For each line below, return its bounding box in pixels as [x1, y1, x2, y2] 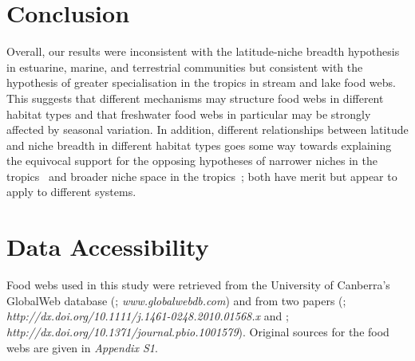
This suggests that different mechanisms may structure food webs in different [6, 89, 384, 106]
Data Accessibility [6, 230, 209, 263]
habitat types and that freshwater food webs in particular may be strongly [6, 105, 371, 122]
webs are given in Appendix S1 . [6, 339, 158, 355]
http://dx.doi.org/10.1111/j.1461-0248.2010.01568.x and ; [6, 308, 289, 324]
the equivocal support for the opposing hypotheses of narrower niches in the [6, 152, 377, 169]
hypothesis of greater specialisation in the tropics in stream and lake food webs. [6, 74, 396, 91]
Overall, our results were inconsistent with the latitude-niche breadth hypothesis [6, 43, 400, 60]
